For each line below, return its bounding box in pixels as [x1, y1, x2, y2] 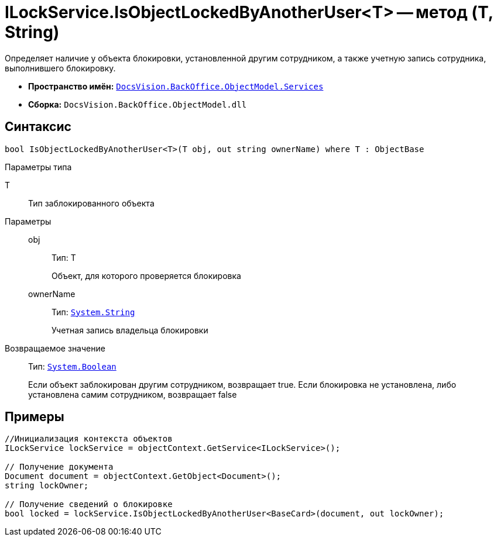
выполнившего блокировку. [5, 63, 116, 73]
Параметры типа [5, 161, 72, 172]
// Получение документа [5, 462, 114, 472]
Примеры [5, 409, 64, 425]
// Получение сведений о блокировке [5, 499, 173, 509]
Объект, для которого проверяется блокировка [52, 270, 241, 281]
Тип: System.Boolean [28, 361, 116, 371]
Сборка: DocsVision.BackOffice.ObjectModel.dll [28, 99, 247, 109]
